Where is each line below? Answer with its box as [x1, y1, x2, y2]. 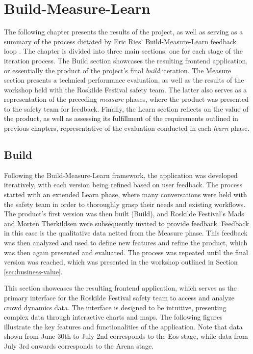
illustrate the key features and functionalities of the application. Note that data [4, 321, 243, 331]
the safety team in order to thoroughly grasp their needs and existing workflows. [4, 199, 246, 209]
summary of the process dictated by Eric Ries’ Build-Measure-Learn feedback [4, 36, 237, 46]
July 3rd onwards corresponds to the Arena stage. [4, 340, 154, 351]
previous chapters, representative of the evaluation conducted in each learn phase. [4, 123, 250, 133]
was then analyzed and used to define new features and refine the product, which [4, 237, 248, 248]
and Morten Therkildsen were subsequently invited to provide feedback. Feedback [4, 218, 249, 228]
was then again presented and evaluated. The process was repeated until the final [4, 247, 248, 257]
